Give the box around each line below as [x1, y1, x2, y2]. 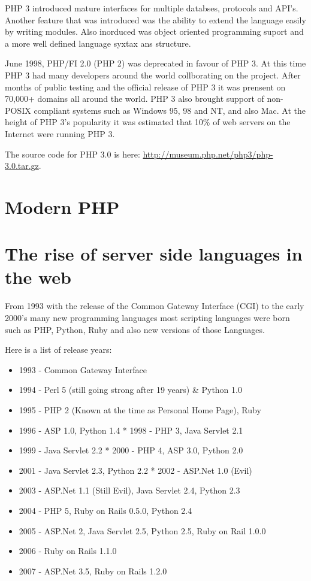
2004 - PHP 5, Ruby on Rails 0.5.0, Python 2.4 [19, 504, 192, 516]
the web [5, 265, 71, 289]
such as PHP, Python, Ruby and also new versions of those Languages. [5, 323, 265, 335]
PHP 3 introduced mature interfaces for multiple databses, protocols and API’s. [5, 2, 298, 14]
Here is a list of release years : [5, 343, 112, 356]
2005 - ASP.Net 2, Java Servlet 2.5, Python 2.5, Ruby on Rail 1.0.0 [19, 524, 266, 537]
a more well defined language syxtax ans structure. [5, 37, 191, 49]
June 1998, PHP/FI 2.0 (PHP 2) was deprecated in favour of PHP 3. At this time [5, 57, 306, 69]
